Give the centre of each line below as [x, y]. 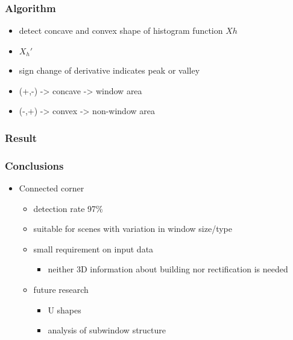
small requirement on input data [93, 249]
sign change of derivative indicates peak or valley [109, 70]
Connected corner [52, 188]
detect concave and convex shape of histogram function [121, 30]
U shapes [65, 310]
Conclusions [34, 165]
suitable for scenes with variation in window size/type [133, 229]
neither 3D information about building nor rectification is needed [168, 269]
